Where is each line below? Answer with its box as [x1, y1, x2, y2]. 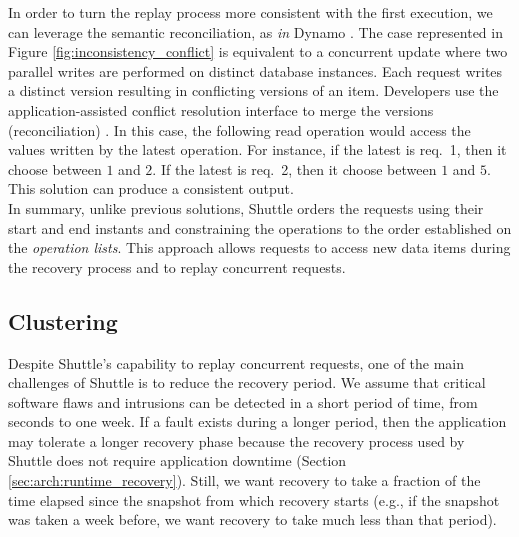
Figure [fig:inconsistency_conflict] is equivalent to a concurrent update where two [8, 41, 508, 62]
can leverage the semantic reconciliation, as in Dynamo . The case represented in [8, 21, 503, 42]
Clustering [8, 305, 118, 336]
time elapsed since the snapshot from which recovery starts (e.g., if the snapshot [8, 489, 500, 510]
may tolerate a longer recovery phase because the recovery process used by [8, 430, 465, 451]
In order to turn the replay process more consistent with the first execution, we [8, 2, 493, 22]
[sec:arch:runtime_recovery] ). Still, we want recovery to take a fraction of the [8, 470, 481, 491]
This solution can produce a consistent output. [8, 178, 294, 199]
